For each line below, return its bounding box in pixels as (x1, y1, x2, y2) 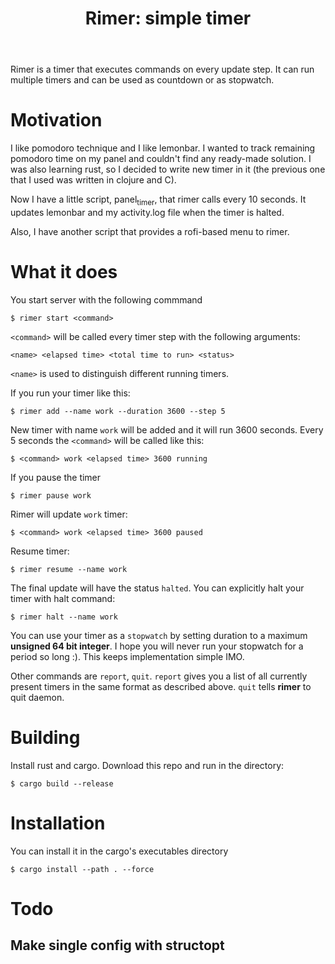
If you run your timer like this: (10, 387, 131, 399)
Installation (10, 812, 106, 834)
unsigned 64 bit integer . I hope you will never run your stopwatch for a (10, 640, 304, 652)
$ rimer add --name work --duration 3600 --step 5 (10, 406, 226, 416)
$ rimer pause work (10, 490, 92, 501)
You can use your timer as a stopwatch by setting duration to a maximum (10, 629, 308, 641)
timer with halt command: (10, 592, 116, 604)
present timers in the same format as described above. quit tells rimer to (10, 680, 312, 692)
